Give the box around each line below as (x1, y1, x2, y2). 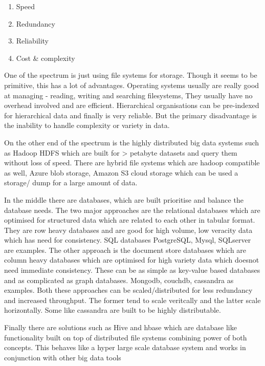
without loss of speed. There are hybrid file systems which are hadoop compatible (4, 157, 260, 168)
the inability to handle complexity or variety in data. (4, 120, 170, 131)
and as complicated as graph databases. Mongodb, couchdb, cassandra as (4, 274, 234, 285)
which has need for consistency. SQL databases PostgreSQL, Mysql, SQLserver (4, 234, 251, 245)
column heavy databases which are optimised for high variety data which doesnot (4, 254, 259, 265)
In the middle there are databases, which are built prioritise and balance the (4, 194, 244, 205)
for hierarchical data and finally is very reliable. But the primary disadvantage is (4, 110, 257, 120)
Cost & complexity (16, 52, 75, 63)
